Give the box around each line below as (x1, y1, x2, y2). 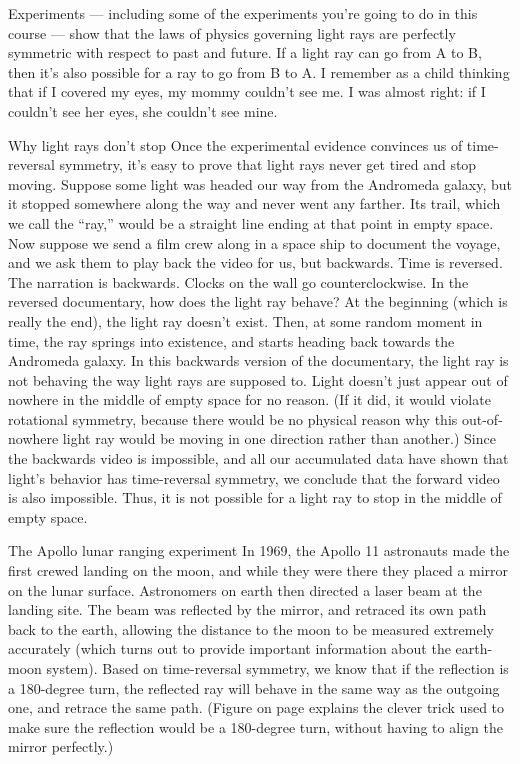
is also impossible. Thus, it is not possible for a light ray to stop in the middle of (8, 487, 502, 508)
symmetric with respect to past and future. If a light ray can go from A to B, (8, 42, 482, 63)
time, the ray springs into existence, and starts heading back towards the (8, 330, 455, 351)
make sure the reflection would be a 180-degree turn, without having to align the (8, 716, 503, 737)
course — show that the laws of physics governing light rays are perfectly (8, 22, 456, 43)
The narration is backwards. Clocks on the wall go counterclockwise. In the (8, 271, 469, 292)
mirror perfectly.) (8, 736, 114, 757)
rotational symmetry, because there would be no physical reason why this (8, 408, 458, 429)
